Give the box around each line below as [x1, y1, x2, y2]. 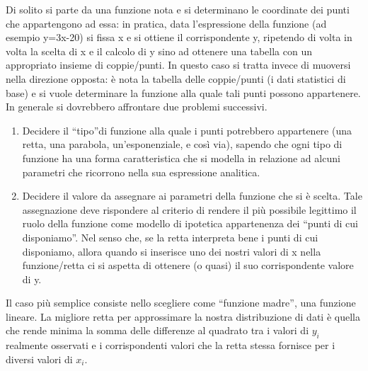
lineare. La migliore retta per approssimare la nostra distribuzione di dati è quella [6, 309, 360, 324]
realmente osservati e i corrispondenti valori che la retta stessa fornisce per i [6, 338, 335, 353]
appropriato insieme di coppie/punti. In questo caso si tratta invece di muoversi [6, 57, 351, 72]
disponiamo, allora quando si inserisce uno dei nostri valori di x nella [22, 244, 321, 258]
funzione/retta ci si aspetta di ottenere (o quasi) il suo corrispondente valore [22, 258, 354, 273]
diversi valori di [6, 351, 73, 366]
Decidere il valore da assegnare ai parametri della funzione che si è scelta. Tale [22, 188, 362, 203]
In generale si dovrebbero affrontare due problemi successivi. [6, 99, 268, 114]
